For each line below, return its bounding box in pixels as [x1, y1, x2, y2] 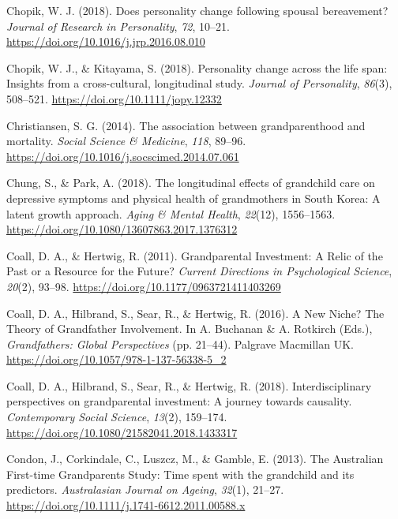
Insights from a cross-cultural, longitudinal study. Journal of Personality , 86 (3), [6, 75, 392, 91]
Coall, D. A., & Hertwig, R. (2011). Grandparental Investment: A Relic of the [6, 247, 383, 263]
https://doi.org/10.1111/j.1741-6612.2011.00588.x [6, 497, 246, 513]
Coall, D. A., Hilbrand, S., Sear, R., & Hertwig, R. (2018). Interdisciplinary [6, 377, 372, 394]
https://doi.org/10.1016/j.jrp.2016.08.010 [6, 33, 205, 50]
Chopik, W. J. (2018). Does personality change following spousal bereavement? [6, 2, 389, 18]
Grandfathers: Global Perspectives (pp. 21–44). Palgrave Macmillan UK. [6, 335, 354, 352]
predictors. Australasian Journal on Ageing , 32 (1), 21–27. [6, 481, 284, 498]
